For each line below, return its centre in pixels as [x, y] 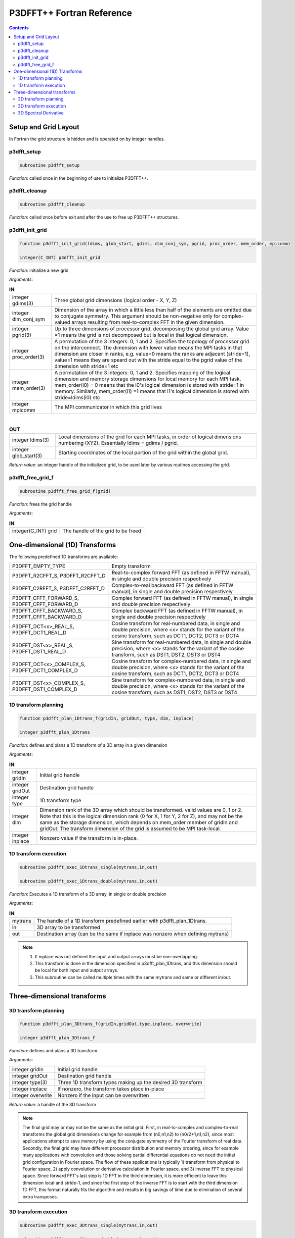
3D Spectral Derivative [41, 113]
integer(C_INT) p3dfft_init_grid [60, 257]
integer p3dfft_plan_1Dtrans [55, 732]
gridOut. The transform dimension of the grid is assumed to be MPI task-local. [130, 828]
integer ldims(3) [31, 440]
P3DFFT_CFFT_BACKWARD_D [47, 617]
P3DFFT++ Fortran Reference [71, 13]
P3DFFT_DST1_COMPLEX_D [45, 689]
